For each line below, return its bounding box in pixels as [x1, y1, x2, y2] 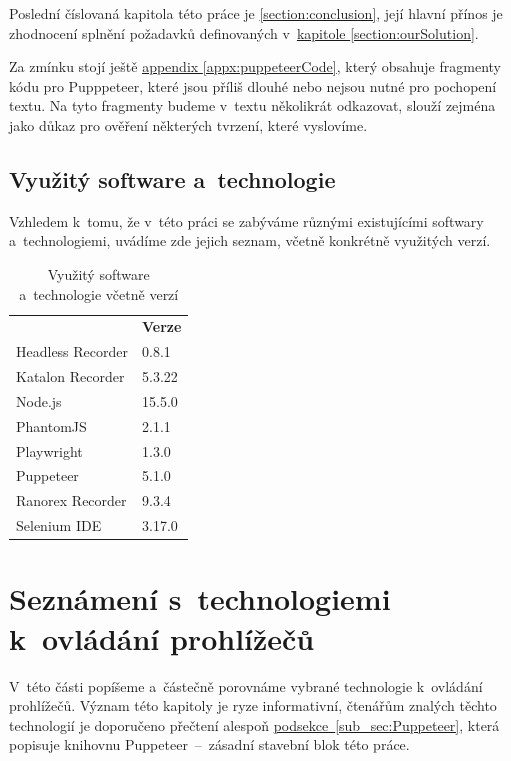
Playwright [16, 440, 83, 461]
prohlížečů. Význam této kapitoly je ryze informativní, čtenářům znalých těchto [9, 695, 497, 716]
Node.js [16, 390, 62, 411]
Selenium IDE [16, 515, 102, 536]
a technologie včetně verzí [19, 283, 179, 304]
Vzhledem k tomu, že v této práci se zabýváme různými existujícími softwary [9, 210, 484, 231]
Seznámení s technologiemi [9, 578, 391, 619]
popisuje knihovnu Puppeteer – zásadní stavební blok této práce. [9, 734, 410, 755]
